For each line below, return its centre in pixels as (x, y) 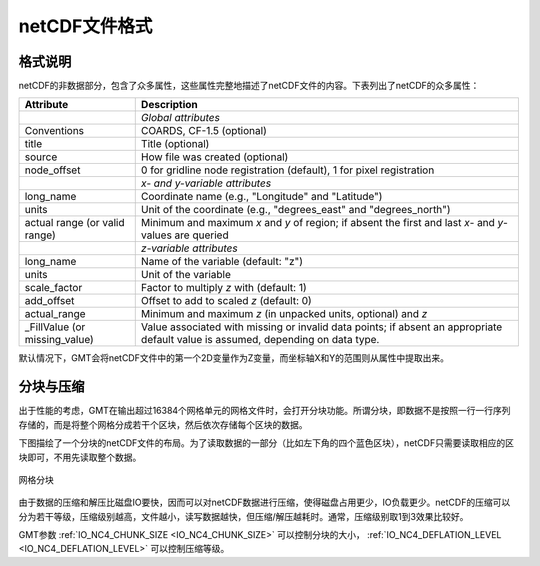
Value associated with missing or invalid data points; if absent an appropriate (321, 327)
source (41, 157)
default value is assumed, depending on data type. (260, 340)
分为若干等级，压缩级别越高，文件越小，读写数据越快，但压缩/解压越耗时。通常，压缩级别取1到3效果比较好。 (243, 516)
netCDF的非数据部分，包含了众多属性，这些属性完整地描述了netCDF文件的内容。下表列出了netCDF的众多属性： (249, 86)
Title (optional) (175, 144)
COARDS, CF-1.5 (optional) (203, 131)
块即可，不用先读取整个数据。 (80, 457)
